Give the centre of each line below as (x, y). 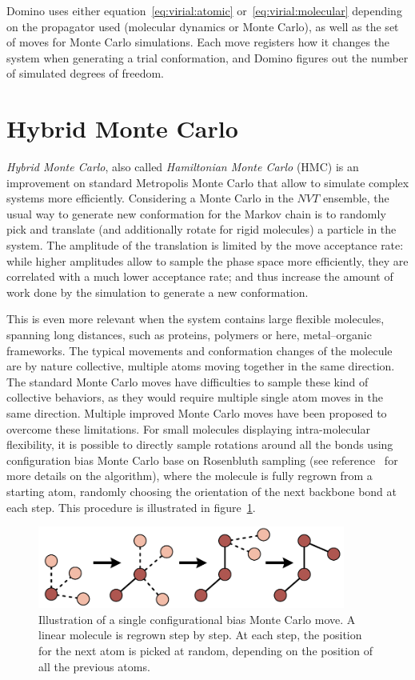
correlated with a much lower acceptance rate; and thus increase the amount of (200, 276)
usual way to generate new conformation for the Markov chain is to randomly (196, 213)
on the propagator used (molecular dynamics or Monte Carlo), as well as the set (203, 26)
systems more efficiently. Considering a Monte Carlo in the (150, 198)
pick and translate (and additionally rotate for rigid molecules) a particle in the (202, 229)
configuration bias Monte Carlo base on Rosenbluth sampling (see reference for (202, 460)
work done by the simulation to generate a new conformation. (158, 292)
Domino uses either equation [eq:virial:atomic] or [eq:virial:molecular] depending (204, 10)
